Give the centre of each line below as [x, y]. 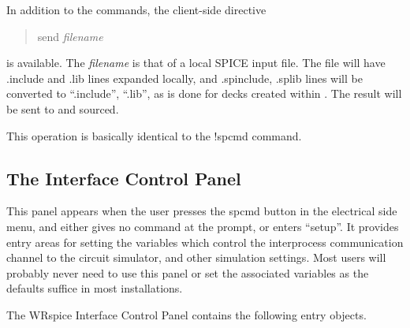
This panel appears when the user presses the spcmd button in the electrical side [202, 211]
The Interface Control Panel [124, 178]
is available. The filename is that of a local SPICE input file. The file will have [196, 63]
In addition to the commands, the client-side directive [136, 9]
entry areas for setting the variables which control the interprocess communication [205, 242]
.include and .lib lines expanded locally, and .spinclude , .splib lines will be [184, 78]
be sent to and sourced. [63, 108]
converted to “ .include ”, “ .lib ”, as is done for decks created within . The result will [204, 93]
